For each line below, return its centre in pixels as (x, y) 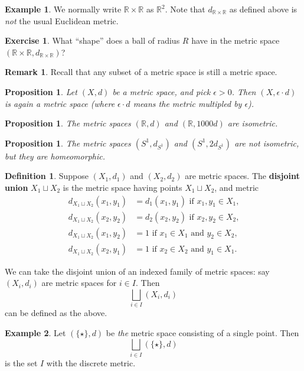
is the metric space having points (122, 187)
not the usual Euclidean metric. (62, 20)
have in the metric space (236, 40)
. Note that (185, 9)
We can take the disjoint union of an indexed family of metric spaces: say (137, 271)
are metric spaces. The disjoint (242, 176)
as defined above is (263, 9)
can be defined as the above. (56, 313)
